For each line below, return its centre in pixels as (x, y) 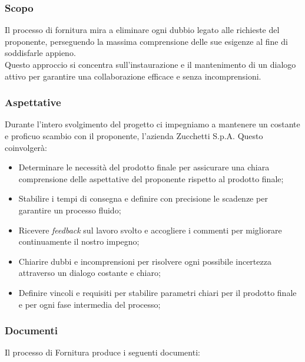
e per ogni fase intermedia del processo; (89, 304)
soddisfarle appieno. (40, 53)
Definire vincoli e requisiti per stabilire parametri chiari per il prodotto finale (158, 292)
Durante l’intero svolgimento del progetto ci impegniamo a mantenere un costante (152, 124)
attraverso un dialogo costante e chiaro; (89, 273)
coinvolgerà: (26, 147)
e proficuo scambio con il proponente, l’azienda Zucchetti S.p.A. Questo (134, 136)
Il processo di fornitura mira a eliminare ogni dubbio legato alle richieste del (142, 30)
